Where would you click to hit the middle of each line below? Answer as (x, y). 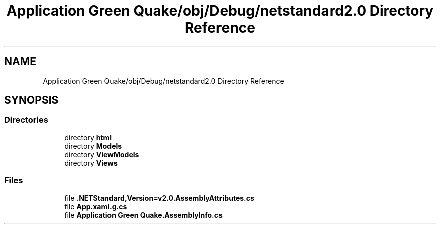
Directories (26, 120)
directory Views (91, 163)
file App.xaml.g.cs (96, 206)
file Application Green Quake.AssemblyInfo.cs (143, 215)
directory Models (93, 146)
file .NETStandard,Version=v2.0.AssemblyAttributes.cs (159, 198)
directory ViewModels (102, 154)
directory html (88, 137)
